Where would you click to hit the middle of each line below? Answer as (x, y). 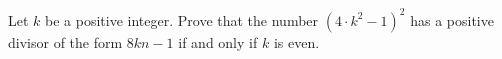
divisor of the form (65, 41)
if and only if (218, 41)
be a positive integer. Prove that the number (182, 19)
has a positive (452, 19)
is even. (296, 41)
